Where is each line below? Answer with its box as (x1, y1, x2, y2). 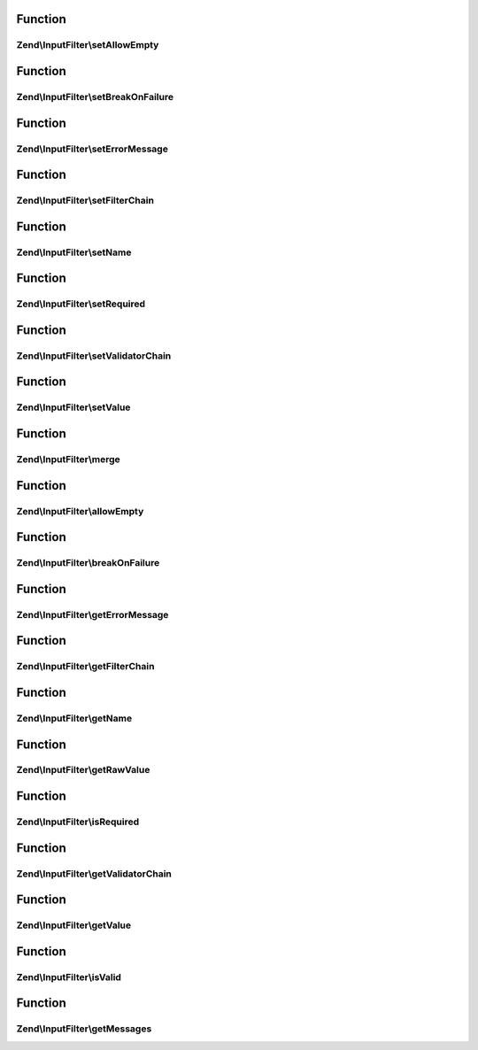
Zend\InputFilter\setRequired (16, 297, 146, 310)
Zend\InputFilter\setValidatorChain (16, 350, 172, 362)
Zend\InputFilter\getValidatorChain (16, 868, 173, 880)
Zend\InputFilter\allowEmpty (16, 505, 144, 517)
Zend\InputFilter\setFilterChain (16, 195, 155, 207)
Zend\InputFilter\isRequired (16, 815, 140, 828)
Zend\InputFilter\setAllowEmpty (16, 39, 159, 51)
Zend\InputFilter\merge (16, 453, 121, 466)
